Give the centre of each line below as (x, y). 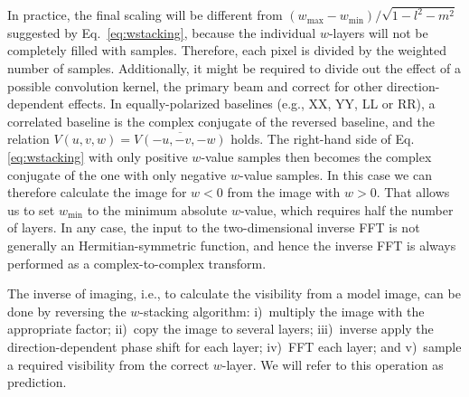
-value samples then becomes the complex (316, 157)
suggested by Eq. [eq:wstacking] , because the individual (162, 32)
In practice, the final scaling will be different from (145, 15)
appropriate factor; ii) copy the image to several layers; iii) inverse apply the (220, 329)
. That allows (413, 192)
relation (28, 139)
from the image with (284, 192)
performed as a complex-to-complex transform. (137, 263)
